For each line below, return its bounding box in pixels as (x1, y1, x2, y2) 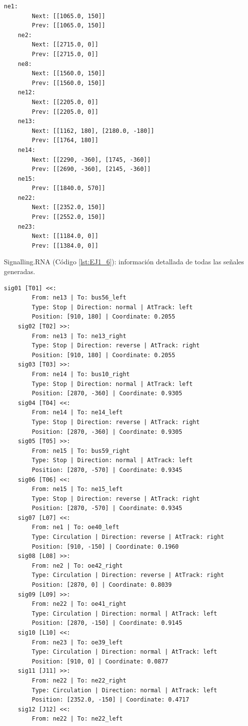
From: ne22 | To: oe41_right (32, 600, 126, 608)
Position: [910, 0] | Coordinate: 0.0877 (32, 658, 168, 665)
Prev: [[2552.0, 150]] (32, 214, 105, 221)
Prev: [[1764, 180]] (32, 137, 99, 144)
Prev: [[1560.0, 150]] (32, 79, 105, 86)
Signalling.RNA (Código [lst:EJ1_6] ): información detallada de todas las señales (4, 256, 244, 267)
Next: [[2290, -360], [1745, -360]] (32, 156, 151, 163)
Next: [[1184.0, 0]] (32, 233, 99, 240)
